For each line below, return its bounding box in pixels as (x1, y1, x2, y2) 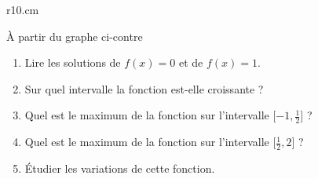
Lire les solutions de (24, 54, 121, 71)
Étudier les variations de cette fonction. (24, 160, 215, 177)
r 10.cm (6, 2, 39, 17)
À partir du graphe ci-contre (6, 27, 143, 44)
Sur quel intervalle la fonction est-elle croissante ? (24, 80, 264, 97)
